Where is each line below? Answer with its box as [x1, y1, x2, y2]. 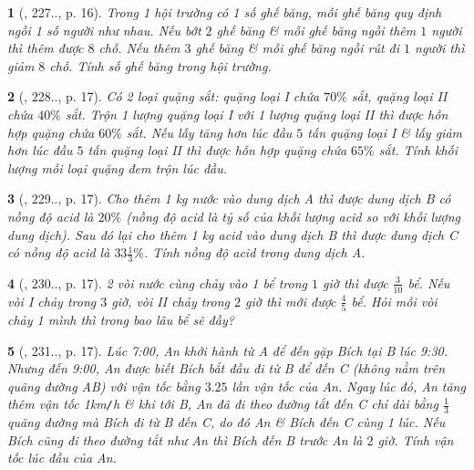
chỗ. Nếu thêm [98, 38, 180, 57]
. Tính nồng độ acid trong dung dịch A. [143, 243, 366, 262]
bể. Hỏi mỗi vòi [351, 291, 438, 310]
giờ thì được [323, 273, 388, 292]
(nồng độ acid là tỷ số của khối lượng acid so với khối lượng [126, 206, 460, 225]
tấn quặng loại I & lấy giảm [307, 122, 463, 141]
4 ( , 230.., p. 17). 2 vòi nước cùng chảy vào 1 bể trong [7, 273, 308, 292]
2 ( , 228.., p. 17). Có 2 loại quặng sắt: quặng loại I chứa [7, 87, 320, 106]
